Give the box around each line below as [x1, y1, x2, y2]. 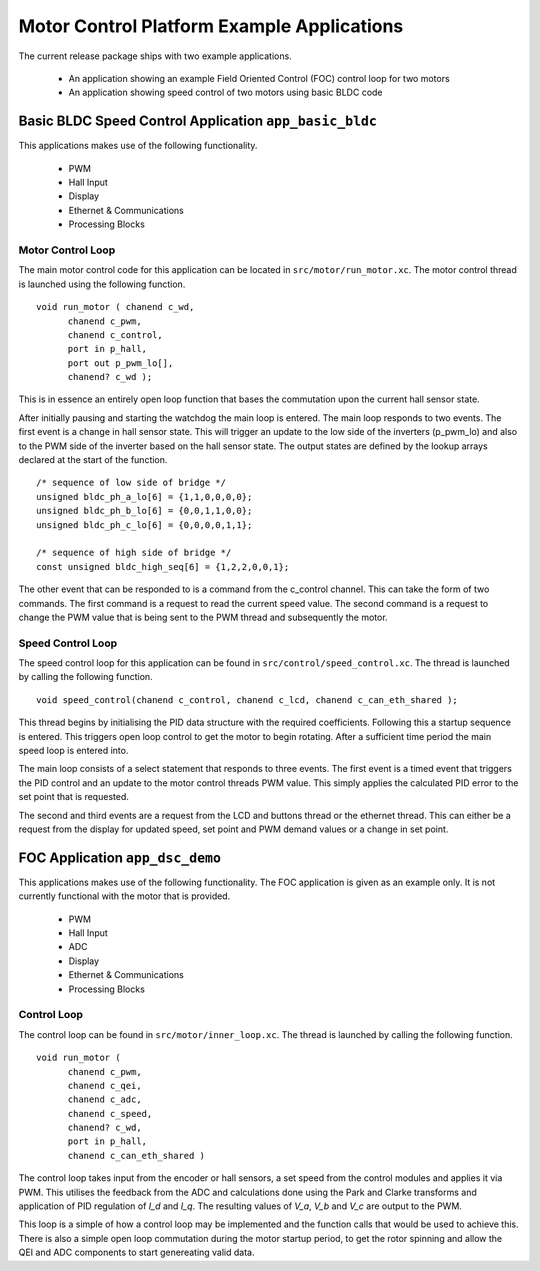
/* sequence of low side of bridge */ [36, 477, 227, 489]
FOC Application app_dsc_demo [18, 849, 222, 866]
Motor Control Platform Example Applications [18, 15, 404, 37]
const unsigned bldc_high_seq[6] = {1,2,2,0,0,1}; [36, 561, 290, 572]
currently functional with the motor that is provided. [18, 890, 231, 902]
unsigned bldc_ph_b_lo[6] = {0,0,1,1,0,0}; [36, 505, 253, 517]
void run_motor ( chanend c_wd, [36, 301, 195, 313]
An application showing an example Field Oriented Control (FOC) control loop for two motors [68, 72, 450, 84]
